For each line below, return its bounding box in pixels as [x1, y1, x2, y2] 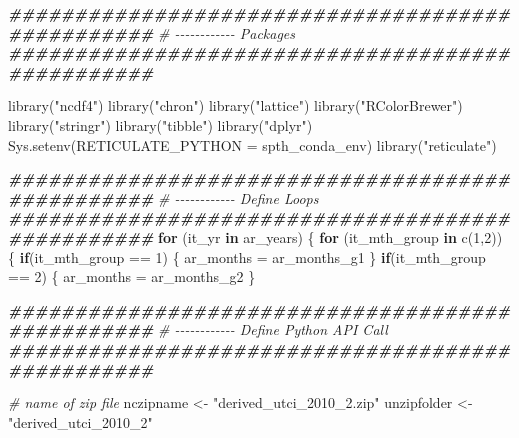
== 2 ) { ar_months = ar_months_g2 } [8, 266, 256, 287]
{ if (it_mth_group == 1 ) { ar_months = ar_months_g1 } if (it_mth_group [8, 246, 486, 267]
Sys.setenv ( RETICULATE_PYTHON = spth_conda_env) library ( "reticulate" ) [8, 134, 497, 155]
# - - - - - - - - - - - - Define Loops [158, 187, 319, 208]
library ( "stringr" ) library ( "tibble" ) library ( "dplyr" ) [8, 114, 313, 135]
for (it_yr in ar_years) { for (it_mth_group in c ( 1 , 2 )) [158, 226, 503, 247]
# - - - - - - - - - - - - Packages [158, 22, 296, 43]
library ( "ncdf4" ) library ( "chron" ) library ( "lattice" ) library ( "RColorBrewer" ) [8, 95, 463, 116]
